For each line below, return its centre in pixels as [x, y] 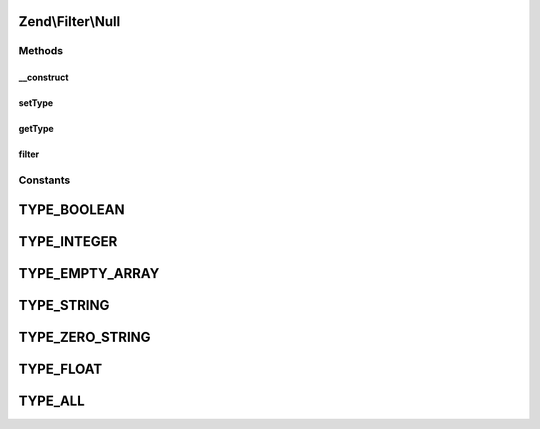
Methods [41, 51]
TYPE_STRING [64, 305]
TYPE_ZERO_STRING [84, 336]
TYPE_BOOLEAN [71, 209]
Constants [44, 180]
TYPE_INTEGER [68, 241]
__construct [43, 77]
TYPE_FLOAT [60, 368]
